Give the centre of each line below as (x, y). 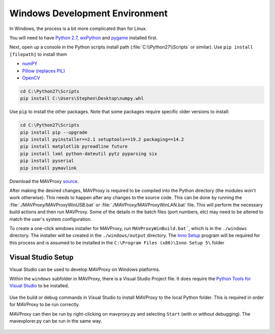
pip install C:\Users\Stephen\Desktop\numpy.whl (82, 99)
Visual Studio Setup (42, 257)
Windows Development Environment (89, 13)
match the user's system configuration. (50, 219)
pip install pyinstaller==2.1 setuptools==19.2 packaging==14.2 (102, 140)
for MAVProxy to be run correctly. (45, 304)
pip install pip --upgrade (54, 132)
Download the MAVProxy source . (44, 181)
